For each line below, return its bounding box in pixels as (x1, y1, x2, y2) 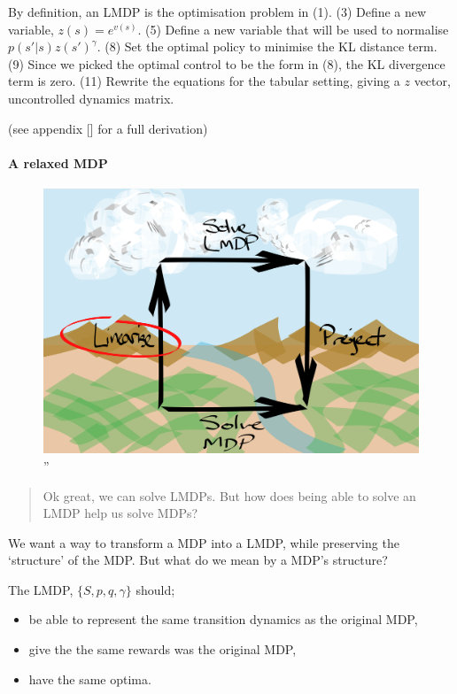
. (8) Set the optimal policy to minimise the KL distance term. (97, 37, 438, 56)
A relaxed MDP (8, 153, 108, 172)
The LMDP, (8, 580, 74, 598)
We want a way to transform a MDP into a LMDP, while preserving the (8, 533, 399, 551)
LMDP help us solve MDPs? (43, 504, 198, 522)
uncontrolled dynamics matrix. (8, 89, 174, 107)
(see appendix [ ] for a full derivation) (8, 119, 208, 137)
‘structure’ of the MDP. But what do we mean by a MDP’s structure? (8, 551, 388, 569)
